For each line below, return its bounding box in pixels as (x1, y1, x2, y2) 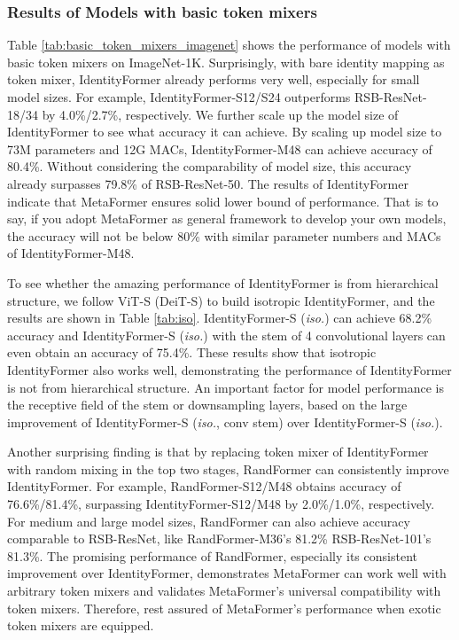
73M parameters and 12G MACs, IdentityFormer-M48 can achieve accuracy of (7, 139, 432, 158)
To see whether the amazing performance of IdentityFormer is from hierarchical (7, 273, 439, 292)
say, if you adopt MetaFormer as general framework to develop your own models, (7, 209, 447, 228)
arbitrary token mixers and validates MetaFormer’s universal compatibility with (7, 581, 441, 600)
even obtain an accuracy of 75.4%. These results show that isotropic (7, 343, 377, 362)
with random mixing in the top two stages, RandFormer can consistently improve (7, 459, 449, 478)
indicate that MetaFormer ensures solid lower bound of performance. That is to (7, 191, 439, 210)
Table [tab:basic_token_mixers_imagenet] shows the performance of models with (7, 35, 451, 54)
